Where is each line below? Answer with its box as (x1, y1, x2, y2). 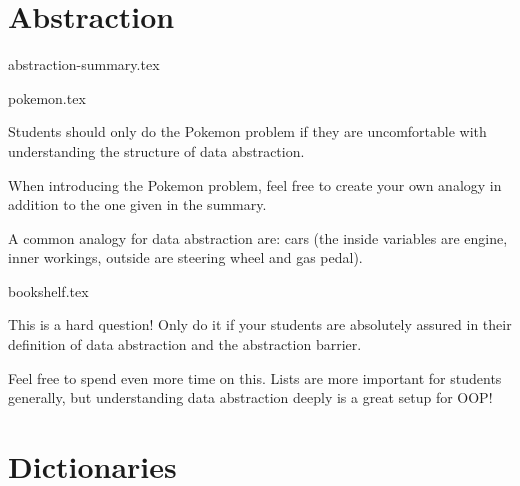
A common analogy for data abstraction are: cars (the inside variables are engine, (8, 227, 508, 248)
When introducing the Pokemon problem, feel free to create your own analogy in (8, 174, 502, 195)
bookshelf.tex (8, 280, 89, 301)
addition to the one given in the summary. (8, 194, 267, 215)
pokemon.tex (8, 87, 86, 108)
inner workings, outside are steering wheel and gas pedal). (8, 247, 363, 268)
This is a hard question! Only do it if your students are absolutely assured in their (8, 314, 512, 335)
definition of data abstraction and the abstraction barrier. (8, 334, 362, 355)
